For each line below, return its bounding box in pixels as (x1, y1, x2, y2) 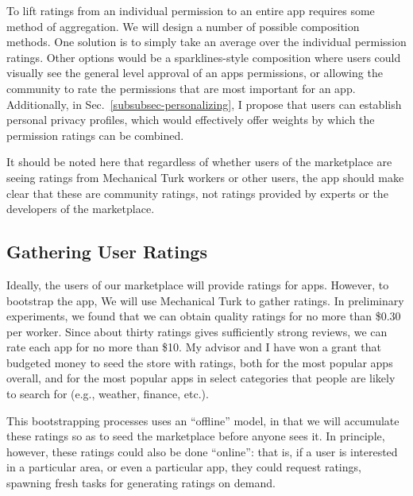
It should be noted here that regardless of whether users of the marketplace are (6, 153, 392, 170)
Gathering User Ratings (6, 239, 207, 264)
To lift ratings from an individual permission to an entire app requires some (6, 2, 375, 18)
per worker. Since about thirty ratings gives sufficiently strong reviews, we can (6, 323, 388, 339)
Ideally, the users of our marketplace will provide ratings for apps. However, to (6, 276, 389, 293)
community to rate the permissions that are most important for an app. (6, 79, 356, 96)
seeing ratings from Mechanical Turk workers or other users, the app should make (6, 169, 404, 185)
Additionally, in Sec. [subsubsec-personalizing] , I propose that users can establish (6, 95, 402, 112)
